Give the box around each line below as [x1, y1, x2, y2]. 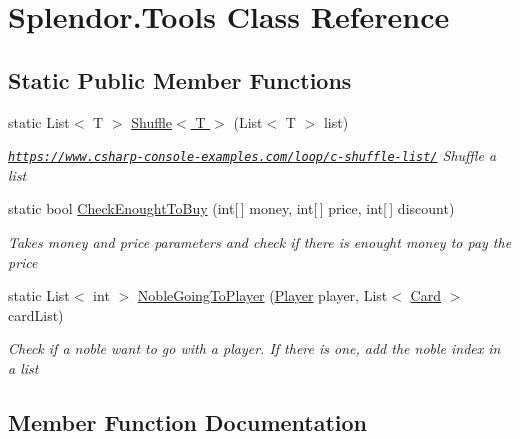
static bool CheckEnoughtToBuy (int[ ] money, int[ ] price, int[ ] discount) [8, 198, 455, 219]
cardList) [8, 304, 64, 325]
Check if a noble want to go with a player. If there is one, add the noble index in [8, 338, 501, 359]
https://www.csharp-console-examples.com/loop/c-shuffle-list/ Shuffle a [8, 145, 497, 166]
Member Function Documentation [8, 406, 368, 437]
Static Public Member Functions [8, 64, 352, 95]
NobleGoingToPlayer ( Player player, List [137, 285, 388, 306]
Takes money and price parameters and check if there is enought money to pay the [8, 232, 512, 253]
